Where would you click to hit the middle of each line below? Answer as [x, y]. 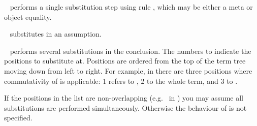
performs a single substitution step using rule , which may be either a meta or [131, 7]
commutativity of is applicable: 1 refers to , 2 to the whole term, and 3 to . [121, 81]
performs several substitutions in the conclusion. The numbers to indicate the [131, 51]
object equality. [28, 17]
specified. [18, 118]
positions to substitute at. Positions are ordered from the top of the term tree [125, 61]
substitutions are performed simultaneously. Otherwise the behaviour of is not [125, 107]
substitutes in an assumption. [56, 34]
